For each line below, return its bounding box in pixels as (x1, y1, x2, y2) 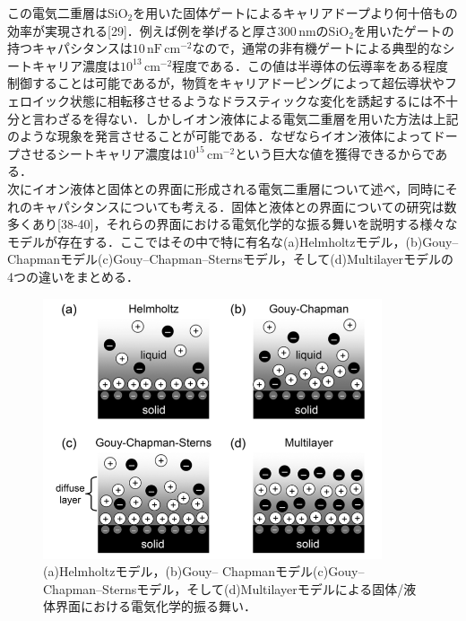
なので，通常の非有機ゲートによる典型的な (192, 39, 443, 57)
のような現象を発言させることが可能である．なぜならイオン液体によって (7, 127, 433, 145)
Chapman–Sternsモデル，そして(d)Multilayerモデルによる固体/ (43, 579, 404, 598)
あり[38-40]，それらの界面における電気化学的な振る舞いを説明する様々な (31, 214, 458, 233)
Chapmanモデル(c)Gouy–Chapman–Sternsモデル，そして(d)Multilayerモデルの (7, 249, 454, 268)
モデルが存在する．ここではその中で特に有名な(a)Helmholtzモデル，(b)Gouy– (7, 232, 459, 250)
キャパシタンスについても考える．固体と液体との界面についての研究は (31, 197, 444, 215)
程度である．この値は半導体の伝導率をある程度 (172, 56, 448, 74)
